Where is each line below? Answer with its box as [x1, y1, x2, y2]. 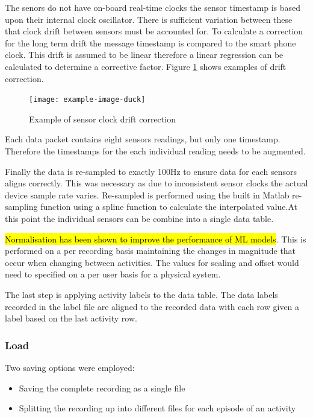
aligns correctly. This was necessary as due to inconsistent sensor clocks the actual [5, 177, 308, 189]
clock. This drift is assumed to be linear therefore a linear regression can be [5, 48, 284, 61]
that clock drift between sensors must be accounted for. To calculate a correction [5, 25, 303, 37]
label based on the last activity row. [5, 312, 137, 325]
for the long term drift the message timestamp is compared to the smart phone [5, 36, 296, 49]
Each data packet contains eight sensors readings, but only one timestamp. [5, 133, 280, 145]
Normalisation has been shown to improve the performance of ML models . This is [5, 232, 306, 245]
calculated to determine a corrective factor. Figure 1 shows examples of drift [5, 60, 287, 72]
